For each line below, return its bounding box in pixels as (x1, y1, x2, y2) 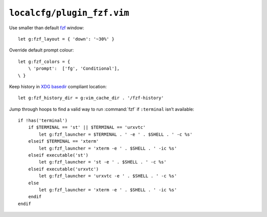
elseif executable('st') (28, 153, 89, 158)
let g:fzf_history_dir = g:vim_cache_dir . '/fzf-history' (18, 95, 164, 101)
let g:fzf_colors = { (18, 58, 70, 64)
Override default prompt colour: (9, 47, 74, 53)
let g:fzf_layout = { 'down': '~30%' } (18, 36, 115, 42)
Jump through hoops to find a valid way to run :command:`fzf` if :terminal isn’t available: (9, 106, 195, 112)
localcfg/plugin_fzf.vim (9, 7, 130, 18)
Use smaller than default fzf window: (9, 25, 84, 31)
